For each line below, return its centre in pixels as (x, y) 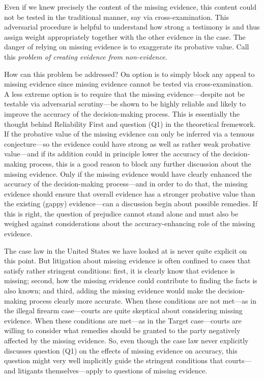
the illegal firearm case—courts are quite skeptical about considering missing (123, 310)
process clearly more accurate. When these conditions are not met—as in (143, 300)
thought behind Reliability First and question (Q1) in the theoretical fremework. (130, 124)
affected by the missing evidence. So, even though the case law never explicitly (126, 340)
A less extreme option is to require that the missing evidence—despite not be (125, 93)
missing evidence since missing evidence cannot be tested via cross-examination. (129, 84)
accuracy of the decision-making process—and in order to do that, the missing (126, 184)
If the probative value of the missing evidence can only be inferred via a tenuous (129, 134)
